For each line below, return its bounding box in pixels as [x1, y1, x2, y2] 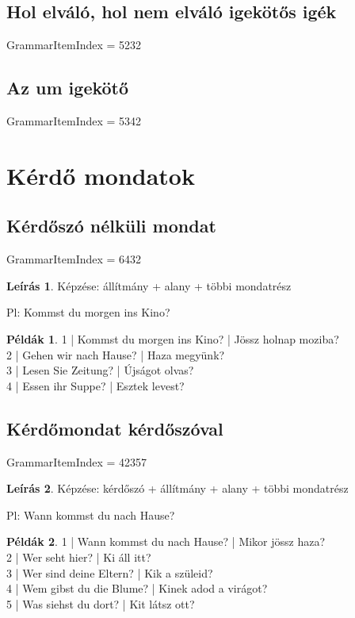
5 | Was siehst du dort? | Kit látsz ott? [6, 595, 195, 612]
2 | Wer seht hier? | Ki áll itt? [6, 548, 151, 565]
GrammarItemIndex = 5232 [6, 36, 142, 53]
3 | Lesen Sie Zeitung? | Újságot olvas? [6, 362, 194, 378]
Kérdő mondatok [6, 159, 195, 191]
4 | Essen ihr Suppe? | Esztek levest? [6, 377, 185, 393]
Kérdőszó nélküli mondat [6, 213, 216, 238]
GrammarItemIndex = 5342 [6, 113, 142, 129]
